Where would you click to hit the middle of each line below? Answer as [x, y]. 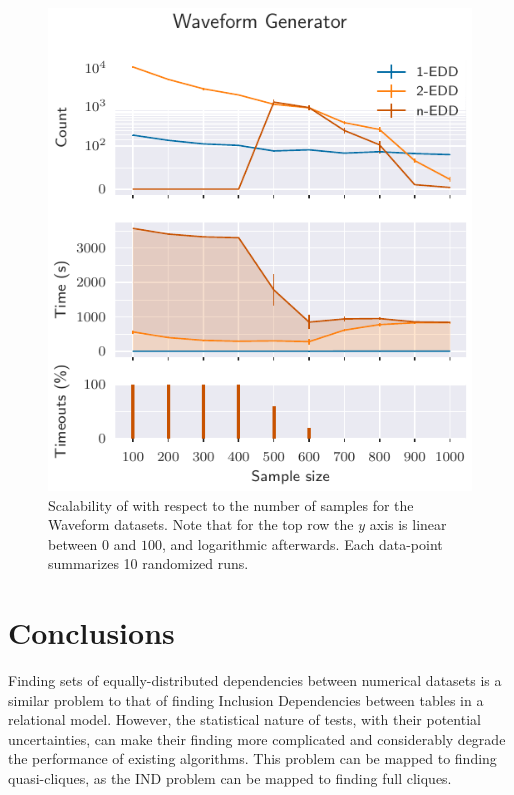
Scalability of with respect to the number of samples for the [231, 504]
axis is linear [408, 524]
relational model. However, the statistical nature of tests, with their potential [244, 719]
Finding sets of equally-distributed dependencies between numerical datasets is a [255, 680]
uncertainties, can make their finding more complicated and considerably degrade [257, 738]
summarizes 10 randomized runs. [148, 563]
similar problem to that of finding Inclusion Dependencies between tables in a [246, 699]
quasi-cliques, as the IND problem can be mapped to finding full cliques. [230, 778]
